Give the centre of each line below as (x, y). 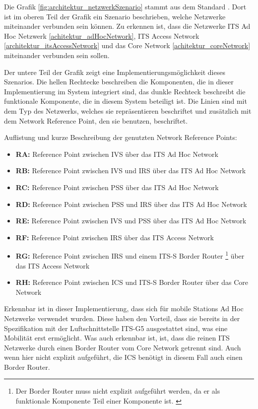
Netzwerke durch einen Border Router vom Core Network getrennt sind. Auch (123, 347)
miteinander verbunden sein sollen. (57, 55)
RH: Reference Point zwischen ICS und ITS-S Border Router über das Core (132, 282)
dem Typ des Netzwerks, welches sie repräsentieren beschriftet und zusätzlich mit (128, 110)
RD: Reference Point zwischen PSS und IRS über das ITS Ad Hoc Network (131, 204)
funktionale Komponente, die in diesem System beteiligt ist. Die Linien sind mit (126, 101)
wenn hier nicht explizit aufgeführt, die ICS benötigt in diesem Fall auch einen (123, 357)
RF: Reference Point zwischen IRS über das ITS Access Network (115, 237)
